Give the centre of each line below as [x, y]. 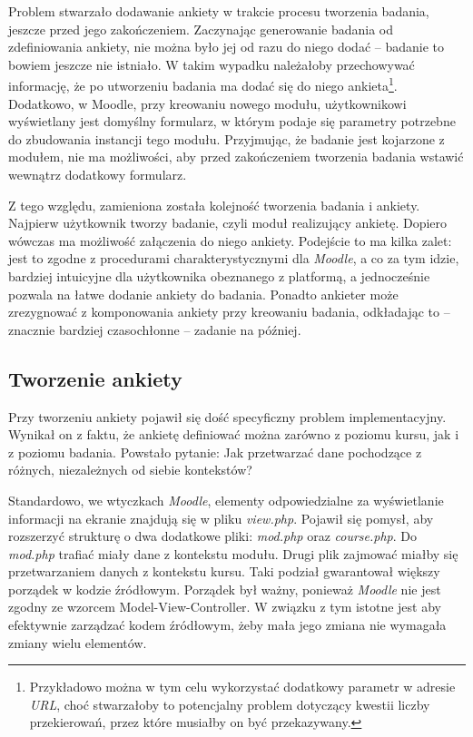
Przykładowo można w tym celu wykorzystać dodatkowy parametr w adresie [242, 687]
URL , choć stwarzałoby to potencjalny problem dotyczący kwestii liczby [230, 704]
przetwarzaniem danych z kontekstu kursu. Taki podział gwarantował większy [224, 571]
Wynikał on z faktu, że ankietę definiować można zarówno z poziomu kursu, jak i [234, 434]
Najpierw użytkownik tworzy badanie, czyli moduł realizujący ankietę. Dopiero [228, 223]
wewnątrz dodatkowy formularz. [98, 174]
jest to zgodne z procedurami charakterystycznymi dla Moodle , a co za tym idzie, [234, 258]
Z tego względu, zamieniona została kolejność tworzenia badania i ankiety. [214, 205]
